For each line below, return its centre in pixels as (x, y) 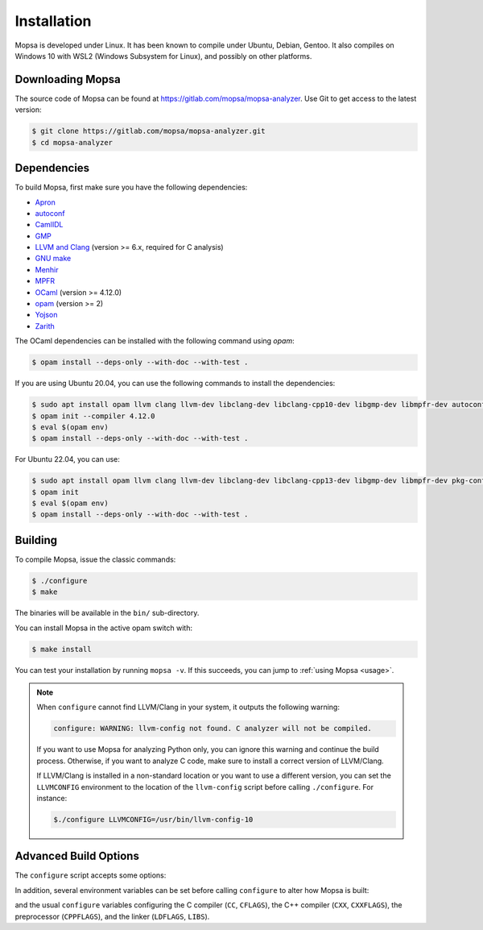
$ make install (62, 649)
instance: (52, 798)
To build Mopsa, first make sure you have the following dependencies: (131, 187)
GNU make (53, 259)
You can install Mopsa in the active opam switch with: (104, 628)
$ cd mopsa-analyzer (72, 142)
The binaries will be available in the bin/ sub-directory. (107, 613)
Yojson (46, 315)
